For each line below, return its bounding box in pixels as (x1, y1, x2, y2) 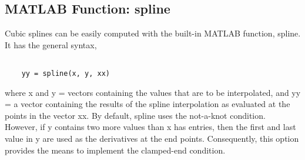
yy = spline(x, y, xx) (21, 69, 110, 78)
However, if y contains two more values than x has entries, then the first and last (5, 121, 296, 133)
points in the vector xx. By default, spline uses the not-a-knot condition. (5, 109, 266, 121)
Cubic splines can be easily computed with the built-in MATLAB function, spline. (5, 27, 301, 39)
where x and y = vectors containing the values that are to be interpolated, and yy (5, 86, 301, 98)
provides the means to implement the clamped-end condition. (5, 144, 226, 156)
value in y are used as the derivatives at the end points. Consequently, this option (5, 132, 299, 145)
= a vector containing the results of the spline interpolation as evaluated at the (5, 98, 290, 110)
